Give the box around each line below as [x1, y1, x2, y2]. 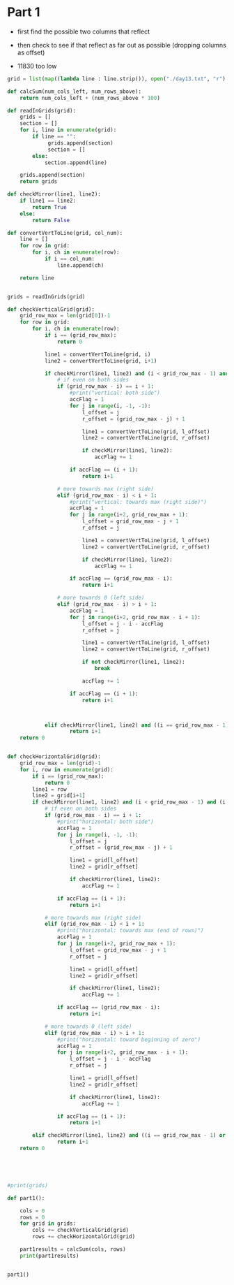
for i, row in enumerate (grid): [19, 766, 114, 773]
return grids [19, 178, 58, 185]
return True [32, 203, 68, 210]
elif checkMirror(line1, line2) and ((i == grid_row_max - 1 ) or [32, 1132, 226, 1139]
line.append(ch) [56, 261, 104, 269]
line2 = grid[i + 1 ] [32, 792, 86, 799]
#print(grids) [7, 1182, 49, 1189]
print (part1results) [19, 1252, 79, 1259]
